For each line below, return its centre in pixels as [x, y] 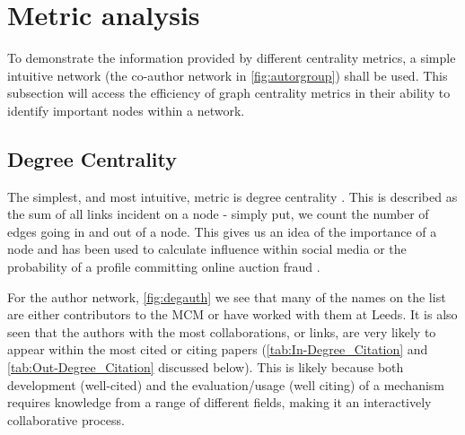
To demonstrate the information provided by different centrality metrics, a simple [232, 58]
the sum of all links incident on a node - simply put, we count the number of [218, 214]
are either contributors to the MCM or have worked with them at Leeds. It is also [232, 314]
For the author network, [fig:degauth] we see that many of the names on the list [227, 296]
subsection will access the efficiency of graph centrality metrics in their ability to [229, 93]
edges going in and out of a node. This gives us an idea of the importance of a [222, 231]
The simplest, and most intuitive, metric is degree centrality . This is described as [232, 196]
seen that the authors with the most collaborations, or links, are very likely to [222, 331]
